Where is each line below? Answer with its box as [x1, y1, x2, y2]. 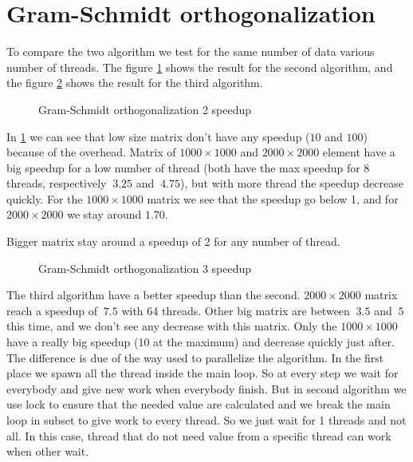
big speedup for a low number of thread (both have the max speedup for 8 [6, 159, 370, 176]
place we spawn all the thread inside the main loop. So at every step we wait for [6, 365, 399, 381]
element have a [322, 144, 395, 160]
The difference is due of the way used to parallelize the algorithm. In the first [6, 349, 384, 365]
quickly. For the [6, 190, 83, 207]
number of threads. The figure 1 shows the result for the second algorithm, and [6, 58, 393, 75]
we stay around [67, 206, 142, 223]
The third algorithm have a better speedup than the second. [6, 286, 301, 303]
